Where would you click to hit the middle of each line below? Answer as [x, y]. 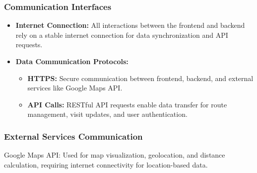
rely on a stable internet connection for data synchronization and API [122, 35]
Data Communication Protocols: [72, 61]
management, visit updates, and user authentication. [107, 114]
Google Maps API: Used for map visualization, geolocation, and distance [115, 155]
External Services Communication [73, 136]
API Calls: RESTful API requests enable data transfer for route [127, 104]
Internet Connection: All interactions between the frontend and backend [130, 25]
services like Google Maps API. [75, 88]
